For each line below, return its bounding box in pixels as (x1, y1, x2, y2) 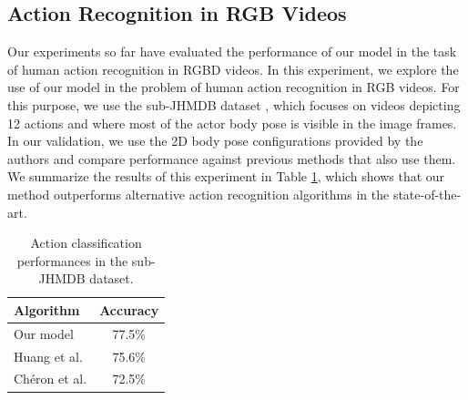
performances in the (16, 251, 128, 270)
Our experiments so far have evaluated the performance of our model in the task (7, 42, 457, 61)
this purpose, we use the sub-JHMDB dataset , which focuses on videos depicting (7, 95, 461, 114)
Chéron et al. (14, 369, 87, 388)
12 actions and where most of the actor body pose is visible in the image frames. (7, 113, 457, 132)
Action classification (30, 233, 142, 252)
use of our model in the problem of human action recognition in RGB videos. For (7, 77, 460, 97)
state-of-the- (392, 184, 462, 203)
